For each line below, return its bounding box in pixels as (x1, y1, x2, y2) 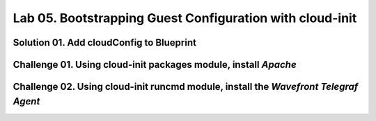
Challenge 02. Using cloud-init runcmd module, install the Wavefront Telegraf (13, 81, 359, 93)
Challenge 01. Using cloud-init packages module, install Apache (13, 59, 297, 71)
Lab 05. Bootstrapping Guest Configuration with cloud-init (13, 10, 357, 26)
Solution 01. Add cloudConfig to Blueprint (13, 37, 196, 48)
